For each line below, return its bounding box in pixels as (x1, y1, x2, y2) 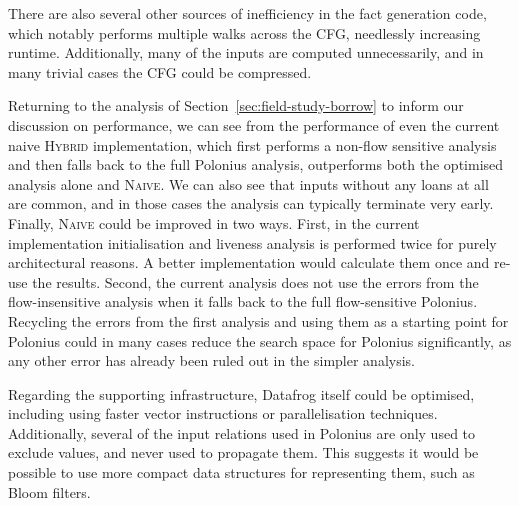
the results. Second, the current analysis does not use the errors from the (32, 271, 479, 292)
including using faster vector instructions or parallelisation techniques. (8, 403, 438, 424)
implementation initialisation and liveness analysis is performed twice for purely (8, 232, 497, 253)
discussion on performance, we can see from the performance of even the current (8, 114, 500, 135)
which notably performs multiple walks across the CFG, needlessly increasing (8, 22, 481, 43)
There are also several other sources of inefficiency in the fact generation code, (8, 3, 487, 23)
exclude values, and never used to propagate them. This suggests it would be (8, 442, 479, 463)
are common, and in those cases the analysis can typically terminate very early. (8, 193, 494, 214)
